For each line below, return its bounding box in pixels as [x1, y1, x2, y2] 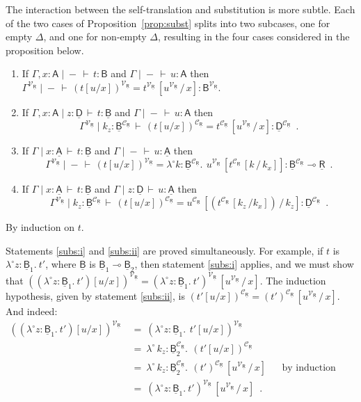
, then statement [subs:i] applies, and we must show [134, 257, 354, 271]
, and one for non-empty [43, 29, 147, 44]
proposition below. [6, 42, 84, 57]
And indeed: [6, 303, 58, 318]
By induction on [6, 220, 74, 234]
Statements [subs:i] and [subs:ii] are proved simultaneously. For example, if [6, 243, 323, 257]
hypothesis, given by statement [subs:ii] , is [6, 288, 185, 303]
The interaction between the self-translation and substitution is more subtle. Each [6, 2, 355, 16]
